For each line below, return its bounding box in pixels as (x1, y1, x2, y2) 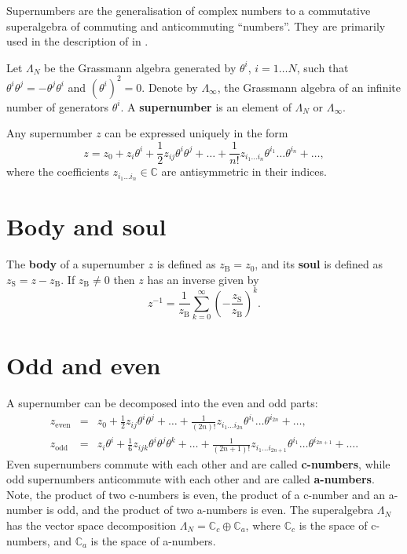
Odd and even (6, 349, 161, 381)
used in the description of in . (6, 33, 148, 49)
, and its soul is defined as (255, 256, 383, 272)
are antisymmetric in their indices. (161, 163, 327, 180)
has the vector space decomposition (6, 516, 177, 533)
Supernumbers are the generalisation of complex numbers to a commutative (6, 2, 371, 18)
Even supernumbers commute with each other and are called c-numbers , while (6, 455, 390, 472)
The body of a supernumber (6, 256, 145, 272)
